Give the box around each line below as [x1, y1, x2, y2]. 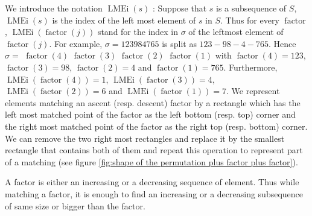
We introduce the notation [5, 2, 103, 14]
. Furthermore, [223, 60, 278, 73]
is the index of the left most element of [52, 13, 196, 26]
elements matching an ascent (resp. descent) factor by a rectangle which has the [5, 96, 301, 109]
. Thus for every [220, 13, 279, 26]
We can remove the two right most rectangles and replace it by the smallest [5, 132, 285, 144]
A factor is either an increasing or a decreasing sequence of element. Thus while [5, 176, 299, 188]
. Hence [268, 37, 296, 49]
